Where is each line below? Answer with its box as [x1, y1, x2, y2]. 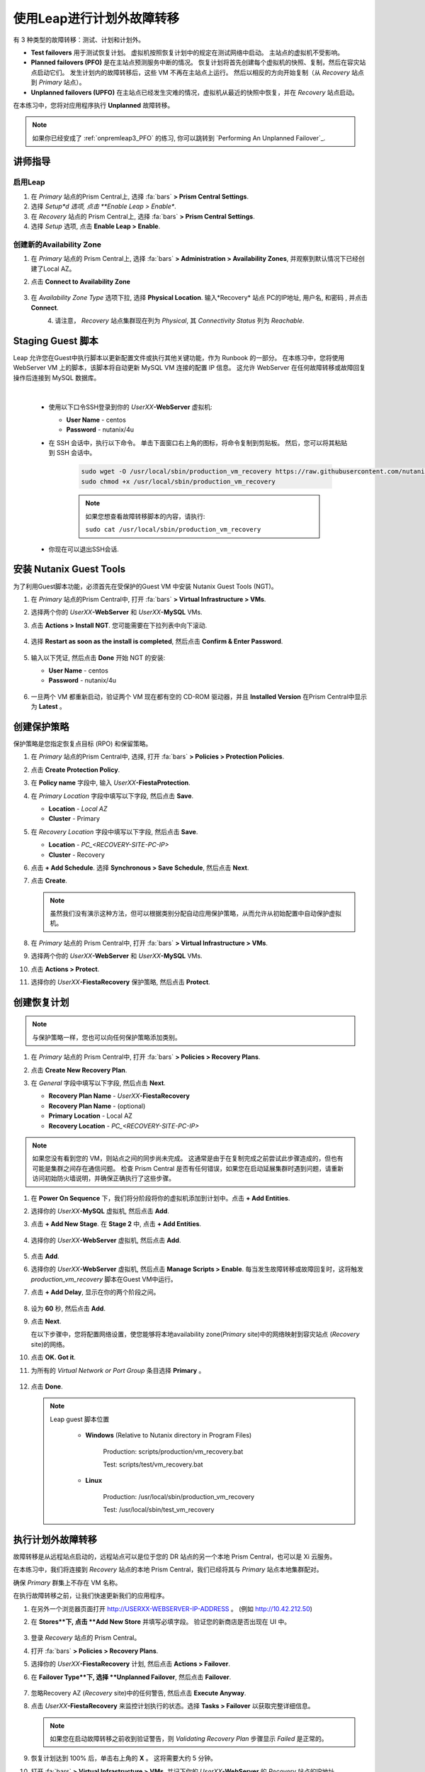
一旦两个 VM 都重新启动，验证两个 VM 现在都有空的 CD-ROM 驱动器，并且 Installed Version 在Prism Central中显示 [30, 692, 368, 701]
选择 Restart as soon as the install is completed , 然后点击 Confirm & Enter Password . [30, 637, 283, 646]
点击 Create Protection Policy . [30, 766, 120, 774]
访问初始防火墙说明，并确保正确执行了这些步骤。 [32, 1174, 175, 1183]
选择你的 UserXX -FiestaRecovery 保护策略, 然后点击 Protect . [30, 978, 210, 987]
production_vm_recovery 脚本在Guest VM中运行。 [30, 1274, 177, 1283]
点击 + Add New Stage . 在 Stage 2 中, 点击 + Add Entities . [30, 1220, 202, 1228]
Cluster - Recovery [48, 851, 106, 859]
